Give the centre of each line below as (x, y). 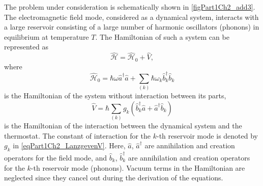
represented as (26, 47)
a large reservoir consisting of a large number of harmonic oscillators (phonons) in (132, 27)
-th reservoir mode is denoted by (207, 135)
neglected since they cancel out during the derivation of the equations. (114, 178)
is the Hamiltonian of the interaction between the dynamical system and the (123, 126)
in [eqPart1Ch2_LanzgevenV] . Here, (69, 145)
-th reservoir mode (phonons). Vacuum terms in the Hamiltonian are (138, 167)
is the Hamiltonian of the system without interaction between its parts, (115, 96)
